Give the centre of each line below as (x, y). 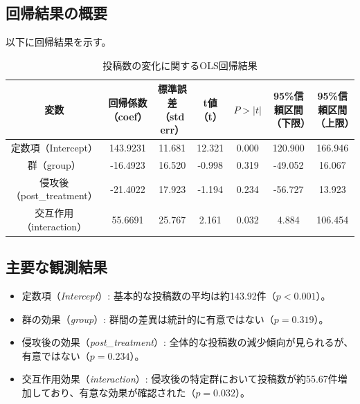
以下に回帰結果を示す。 (58, 42)
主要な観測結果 (56, 267)
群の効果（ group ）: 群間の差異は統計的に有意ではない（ (148, 319)
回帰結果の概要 (56, 13)
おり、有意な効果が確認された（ (123, 392)
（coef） (128, 116)
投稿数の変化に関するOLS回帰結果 (180, 65)
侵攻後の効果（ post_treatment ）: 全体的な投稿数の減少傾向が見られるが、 (188, 342)
